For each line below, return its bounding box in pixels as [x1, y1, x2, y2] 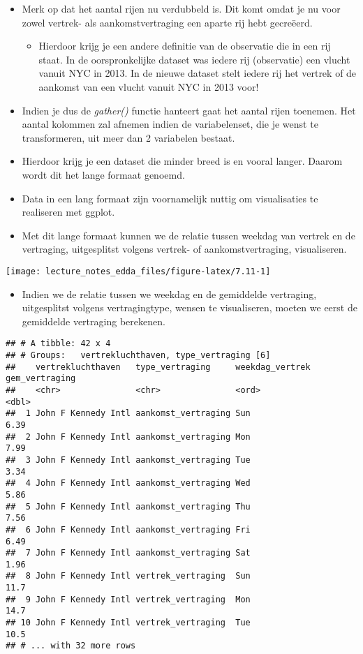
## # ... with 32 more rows [6, 641, 136, 651]
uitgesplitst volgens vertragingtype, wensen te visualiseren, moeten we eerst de [22, 300, 357, 315]
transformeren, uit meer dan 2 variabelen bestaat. [22, 130, 235, 144]
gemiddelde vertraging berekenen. [22, 313, 165, 328]
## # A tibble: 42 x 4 [6, 339, 111, 349]
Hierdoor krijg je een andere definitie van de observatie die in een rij [38, 38, 331, 53]
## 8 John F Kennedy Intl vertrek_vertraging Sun [6, 571, 251, 581]
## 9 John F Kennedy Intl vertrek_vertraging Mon [6, 594, 251, 604]
